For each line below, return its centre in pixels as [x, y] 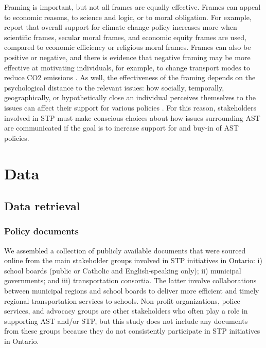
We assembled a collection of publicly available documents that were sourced [125, 250]
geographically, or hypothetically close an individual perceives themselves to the [130, 97]
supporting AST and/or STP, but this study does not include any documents [126, 320]
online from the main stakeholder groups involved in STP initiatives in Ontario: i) [133, 260]
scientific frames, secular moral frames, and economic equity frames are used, [125, 37]
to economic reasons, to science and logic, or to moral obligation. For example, [128, 17]
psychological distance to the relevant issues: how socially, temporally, [114, 87]
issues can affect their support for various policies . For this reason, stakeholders [130, 107]
